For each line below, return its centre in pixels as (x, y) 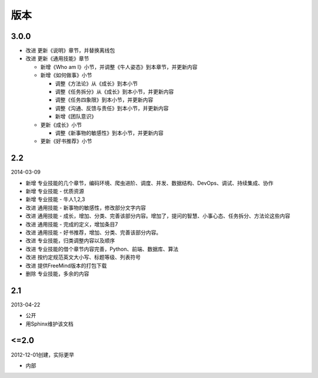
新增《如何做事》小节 (66, 75)
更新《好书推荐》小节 (66, 141)
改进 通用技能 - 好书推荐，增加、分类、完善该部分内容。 (94, 232)
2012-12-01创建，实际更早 (43, 354)
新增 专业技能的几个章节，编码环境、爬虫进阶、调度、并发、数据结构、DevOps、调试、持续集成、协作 (150, 183)
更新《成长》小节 (61, 124)
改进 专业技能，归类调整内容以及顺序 (70, 241)
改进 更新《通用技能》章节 (57, 58)
